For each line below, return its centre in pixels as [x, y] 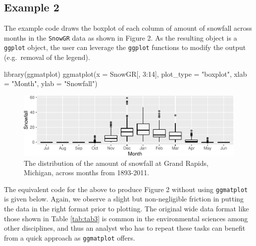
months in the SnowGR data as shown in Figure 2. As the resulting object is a [121, 37]
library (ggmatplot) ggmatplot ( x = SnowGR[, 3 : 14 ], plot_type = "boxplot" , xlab [126, 74]
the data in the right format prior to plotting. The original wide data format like [127, 209]
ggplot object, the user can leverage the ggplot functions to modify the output [125, 47]
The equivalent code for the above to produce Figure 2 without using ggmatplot [126, 189]
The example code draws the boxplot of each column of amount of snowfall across [128, 28]
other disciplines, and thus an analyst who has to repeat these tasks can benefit [125, 228]
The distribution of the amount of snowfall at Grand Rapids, [116, 163]
